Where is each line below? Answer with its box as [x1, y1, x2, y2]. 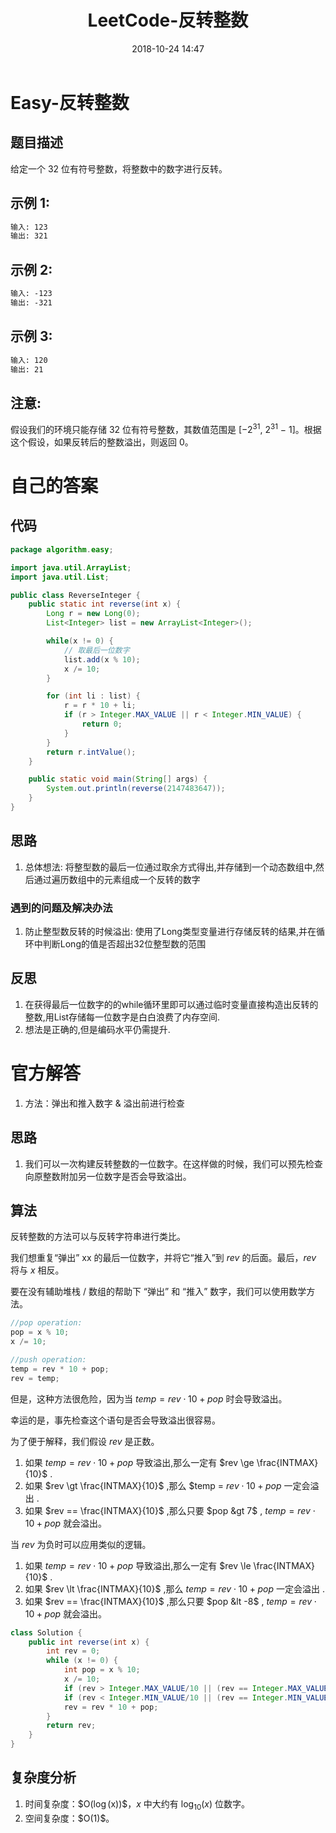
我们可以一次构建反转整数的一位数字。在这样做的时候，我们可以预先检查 [24, 1157, 323, 1170]
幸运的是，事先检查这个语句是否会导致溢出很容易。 [10, 1414, 221, 1426]
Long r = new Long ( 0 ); [46, 609, 141, 619]
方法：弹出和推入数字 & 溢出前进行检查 [24, 1097, 185, 1109]
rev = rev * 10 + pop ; [63, 1702, 159, 1712]
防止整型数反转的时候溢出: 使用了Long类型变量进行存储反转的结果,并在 [24, 926, 317, 938]
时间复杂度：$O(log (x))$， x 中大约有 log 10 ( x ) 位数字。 [24, 1797, 251, 1812]
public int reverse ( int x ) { [28, 1637, 150, 1647]
